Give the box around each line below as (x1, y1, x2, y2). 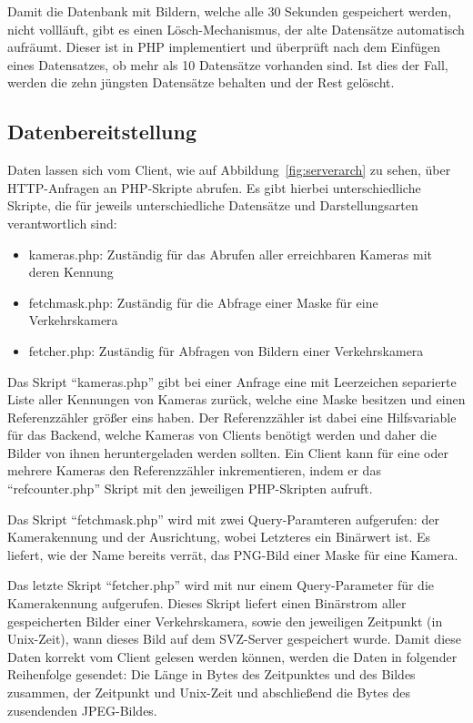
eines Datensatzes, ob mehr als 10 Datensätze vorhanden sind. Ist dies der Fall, (7, 55, 448, 74)
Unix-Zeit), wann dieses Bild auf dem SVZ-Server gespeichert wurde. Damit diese (7, 629, 461, 648)
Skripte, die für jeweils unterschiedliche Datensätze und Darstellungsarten (7, 196, 418, 215)
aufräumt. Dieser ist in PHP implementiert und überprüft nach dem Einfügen (7, 37, 441, 56)
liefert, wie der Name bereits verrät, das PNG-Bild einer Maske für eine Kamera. (7, 545, 458, 564)
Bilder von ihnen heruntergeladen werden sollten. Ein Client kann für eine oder (7, 443, 448, 462)
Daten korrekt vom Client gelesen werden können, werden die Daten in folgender (7, 647, 458, 666)
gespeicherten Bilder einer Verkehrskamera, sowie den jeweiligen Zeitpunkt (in (7, 611, 443, 630)
